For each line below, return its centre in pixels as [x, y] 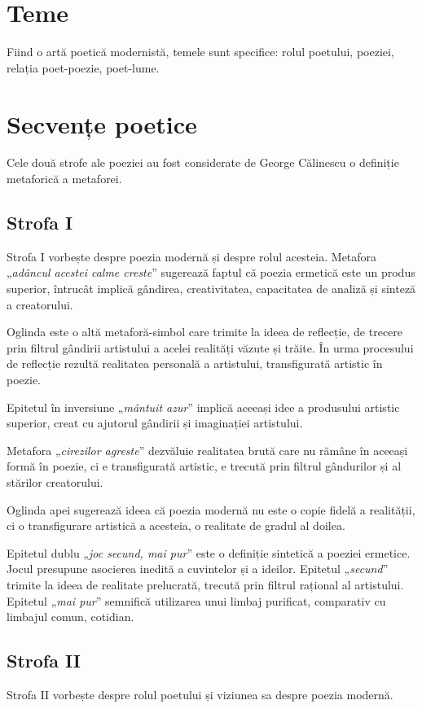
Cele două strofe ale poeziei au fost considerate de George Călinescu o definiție [203, 162]
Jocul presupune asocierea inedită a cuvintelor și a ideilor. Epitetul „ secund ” [198, 569]
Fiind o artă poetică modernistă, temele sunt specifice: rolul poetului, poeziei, [200, 52]
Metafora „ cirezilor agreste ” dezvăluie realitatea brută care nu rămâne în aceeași [207, 450]
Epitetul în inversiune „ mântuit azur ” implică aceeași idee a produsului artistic [203, 407]
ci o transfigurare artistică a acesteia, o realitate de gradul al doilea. [176, 525]
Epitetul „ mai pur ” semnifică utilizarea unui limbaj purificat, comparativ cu [196, 600]
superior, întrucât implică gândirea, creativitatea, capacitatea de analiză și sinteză [211, 289]
